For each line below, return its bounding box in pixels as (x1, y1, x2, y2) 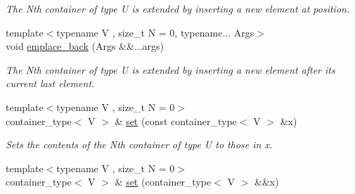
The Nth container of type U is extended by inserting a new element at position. (6, 1, 350, 15)
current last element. (6, 76, 95, 91)
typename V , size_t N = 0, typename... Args (56, 25, 254, 39)
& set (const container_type (115, 113, 237, 128)
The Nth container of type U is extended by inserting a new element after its (6, 62, 335, 77)
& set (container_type (115, 174, 212, 189)
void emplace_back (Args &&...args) (6, 39, 164, 53)
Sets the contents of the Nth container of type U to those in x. (6, 137, 273, 152)
